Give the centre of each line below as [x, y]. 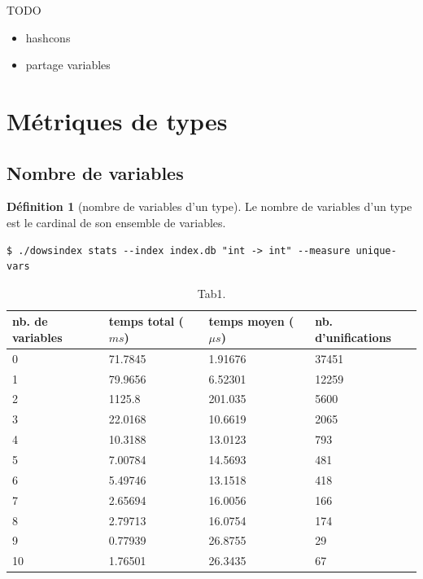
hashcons [48, 37]
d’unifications [353, 337]
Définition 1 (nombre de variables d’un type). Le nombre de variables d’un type [209, 206]
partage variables [68, 65]
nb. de [30, 321]
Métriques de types [117, 120]
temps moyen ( [251, 321]
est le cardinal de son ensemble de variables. [116, 222]
